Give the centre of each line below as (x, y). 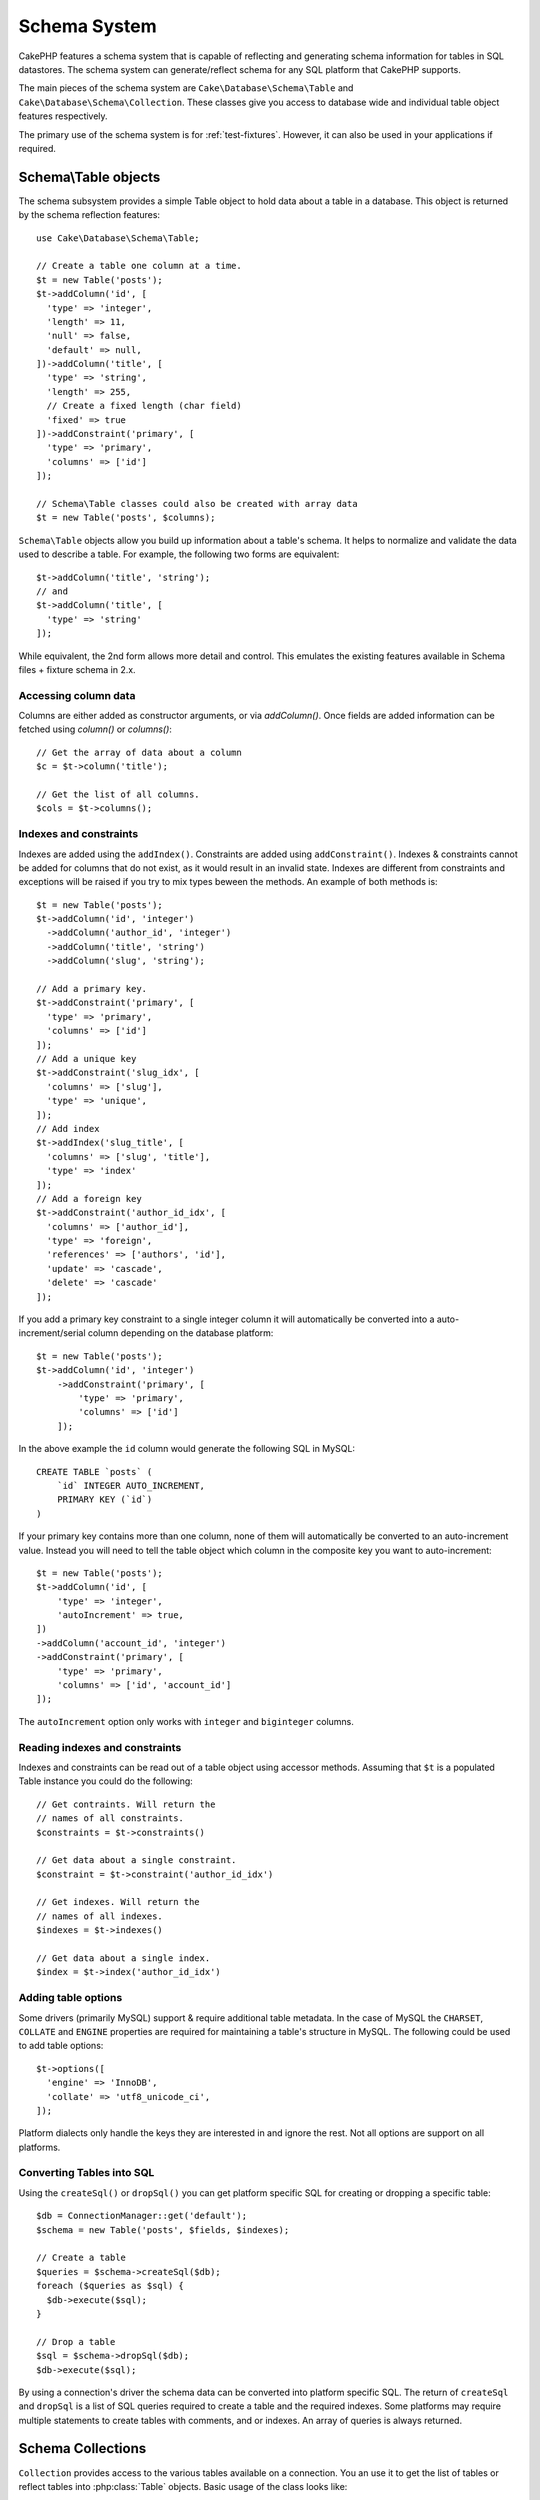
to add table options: (61, 2046)
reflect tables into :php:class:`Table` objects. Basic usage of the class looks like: (183, 2486)
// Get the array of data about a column (139, 752)
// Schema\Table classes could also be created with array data (197, 503)
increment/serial (52, 1333)
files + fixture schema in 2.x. (77, 669)
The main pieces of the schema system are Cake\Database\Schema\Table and (186, 88)
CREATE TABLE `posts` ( (94, 1471)
